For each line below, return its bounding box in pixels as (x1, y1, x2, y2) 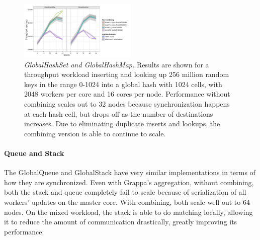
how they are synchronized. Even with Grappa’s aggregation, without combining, (4, 177, 254, 187)
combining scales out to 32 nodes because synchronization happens (24, 98, 230, 109)
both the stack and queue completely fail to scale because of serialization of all (4, 187, 246, 197)
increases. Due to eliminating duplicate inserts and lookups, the (24, 118, 220, 129)
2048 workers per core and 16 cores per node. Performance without (24, 89, 230, 99)
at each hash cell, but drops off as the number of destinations (24, 108, 213, 119)
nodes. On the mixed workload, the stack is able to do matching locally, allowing (4, 206, 253, 217)
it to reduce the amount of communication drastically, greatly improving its (4, 216, 237, 227)
